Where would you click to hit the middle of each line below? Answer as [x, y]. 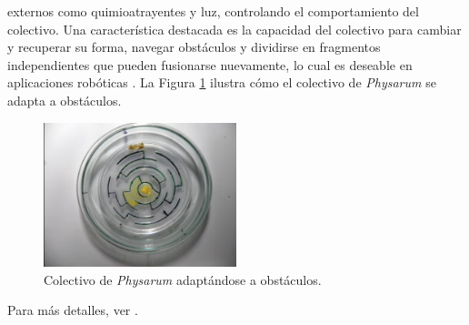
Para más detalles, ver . [73, 310]
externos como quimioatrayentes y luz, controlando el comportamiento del [213, 11]
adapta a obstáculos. [65, 100]
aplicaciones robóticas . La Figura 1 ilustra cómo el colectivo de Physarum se [222, 82]
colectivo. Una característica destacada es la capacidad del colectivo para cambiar [234, 29]
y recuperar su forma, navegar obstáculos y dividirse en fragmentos [194, 47]
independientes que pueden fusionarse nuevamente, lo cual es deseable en [210, 64]
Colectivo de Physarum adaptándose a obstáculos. [183, 279]
